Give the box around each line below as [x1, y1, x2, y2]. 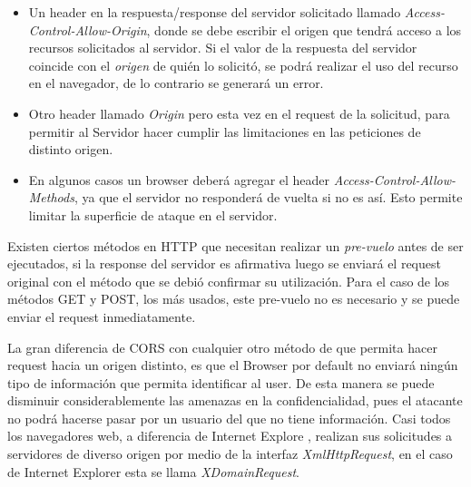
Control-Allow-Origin [28, 20, 147, 39]
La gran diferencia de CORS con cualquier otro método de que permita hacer [7, 337, 437, 356]
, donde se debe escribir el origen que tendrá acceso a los [146, 20, 462, 39]
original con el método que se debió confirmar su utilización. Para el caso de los [7, 271, 450, 290]
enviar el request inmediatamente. [7, 307, 196, 326]
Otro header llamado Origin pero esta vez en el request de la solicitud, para [28, 103, 450, 122]
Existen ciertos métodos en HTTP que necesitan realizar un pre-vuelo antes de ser [7, 236, 464, 255]
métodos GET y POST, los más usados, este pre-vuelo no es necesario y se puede [7, 289, 460, 308]
